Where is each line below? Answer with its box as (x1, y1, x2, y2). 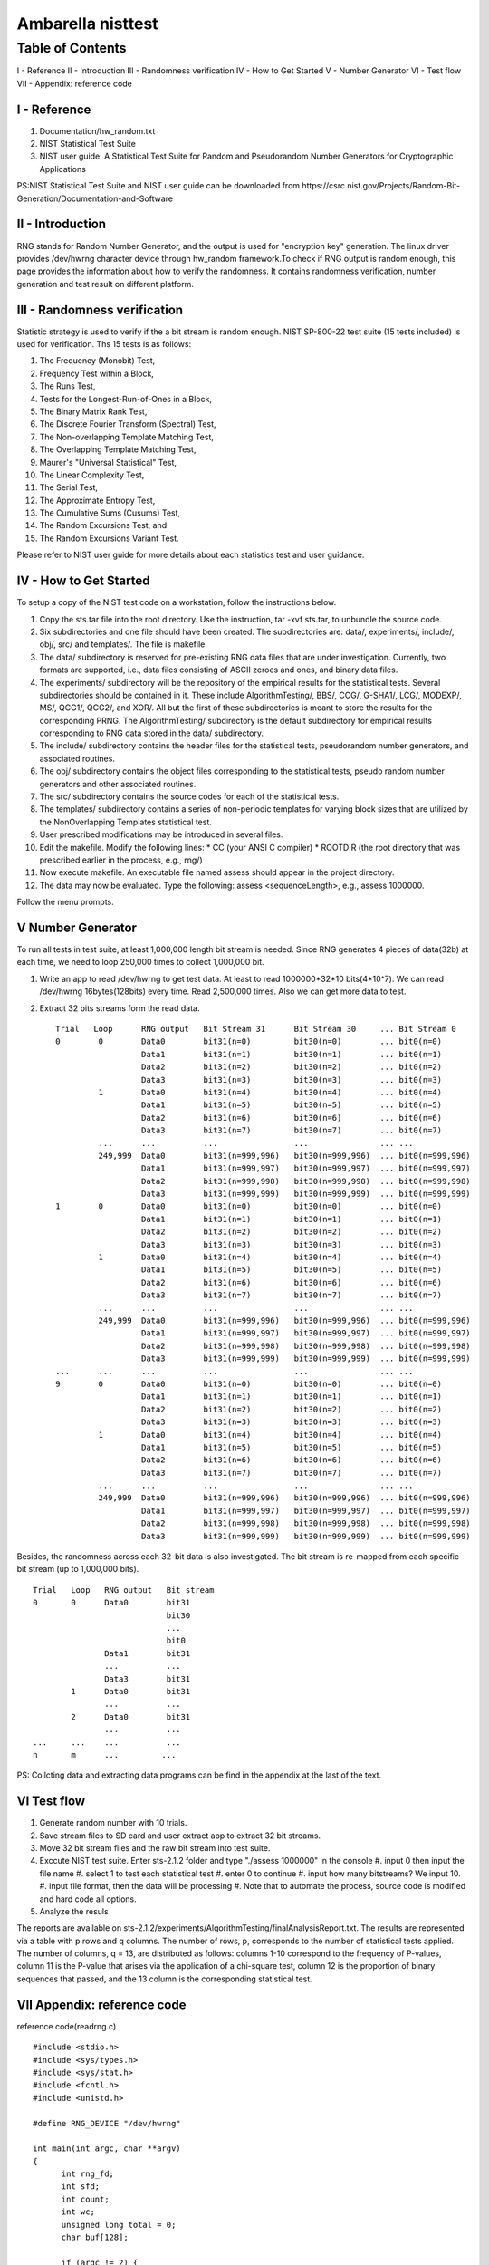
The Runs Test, (39, 381, 96, 391)
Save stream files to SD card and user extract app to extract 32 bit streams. (39, 1830, 321, 1841)
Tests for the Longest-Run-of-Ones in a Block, (39, 393, 213, 404)
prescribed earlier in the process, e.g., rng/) (39, 854, 203, 865)
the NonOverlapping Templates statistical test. (39, 816, 212, 827)
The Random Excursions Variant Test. (39, 533, 180, 544)
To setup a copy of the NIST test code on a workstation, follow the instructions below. (16, 597, 337, 608)
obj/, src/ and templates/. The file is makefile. (39, 639, 208, 650)
